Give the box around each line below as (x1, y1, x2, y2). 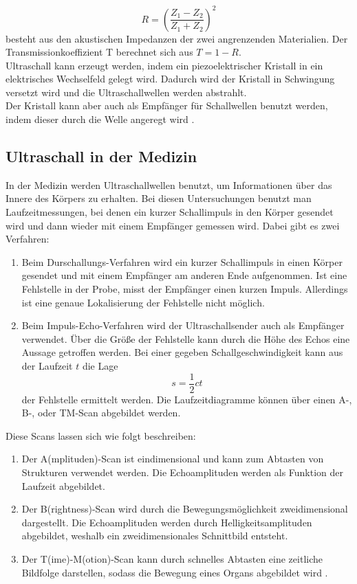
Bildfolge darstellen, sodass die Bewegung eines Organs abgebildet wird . (21, 565, 328, 579)
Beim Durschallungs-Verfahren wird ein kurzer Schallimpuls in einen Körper (21, 254, 343, 269)
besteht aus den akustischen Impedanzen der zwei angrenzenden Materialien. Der (6, 31, 348, 45)
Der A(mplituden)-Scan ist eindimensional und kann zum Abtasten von (21, 451, 324, 466)
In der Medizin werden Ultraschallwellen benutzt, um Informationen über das (6, 177, 332, 192)
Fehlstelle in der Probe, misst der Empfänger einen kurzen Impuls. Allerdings (21, 282, 348, 296)
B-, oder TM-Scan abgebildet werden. (21, 405, 181, 420)
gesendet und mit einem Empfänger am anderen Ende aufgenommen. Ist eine (21, 268, 347, 282)
